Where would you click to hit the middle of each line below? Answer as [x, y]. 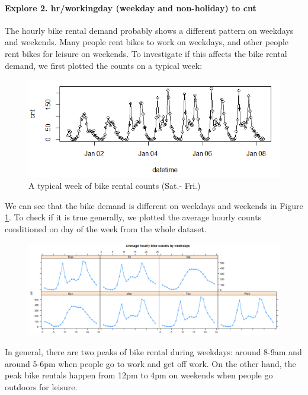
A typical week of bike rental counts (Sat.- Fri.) [115, 186]
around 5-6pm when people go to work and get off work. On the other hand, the [150, 363]
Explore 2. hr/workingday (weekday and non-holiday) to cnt [131, 7]
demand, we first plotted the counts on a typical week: [104, 65]
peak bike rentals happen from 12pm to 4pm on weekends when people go [139, 375]
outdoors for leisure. [41, 386]
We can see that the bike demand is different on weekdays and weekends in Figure [154, 205]
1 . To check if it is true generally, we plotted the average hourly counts [133, 217]
